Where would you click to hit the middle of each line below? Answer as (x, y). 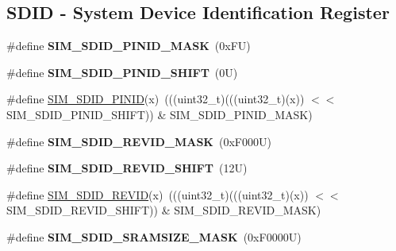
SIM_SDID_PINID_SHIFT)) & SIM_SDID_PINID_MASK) (160, 114)
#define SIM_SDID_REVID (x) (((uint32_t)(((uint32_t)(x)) (158, 194)
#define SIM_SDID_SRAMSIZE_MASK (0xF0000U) (154, 236)
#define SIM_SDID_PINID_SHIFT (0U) (122, 72)
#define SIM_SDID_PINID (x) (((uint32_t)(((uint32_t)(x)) (156, 99)
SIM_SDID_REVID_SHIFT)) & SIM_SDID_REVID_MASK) (164, 210)
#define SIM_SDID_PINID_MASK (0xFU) (129, 46)
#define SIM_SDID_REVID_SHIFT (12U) (127, 168)
